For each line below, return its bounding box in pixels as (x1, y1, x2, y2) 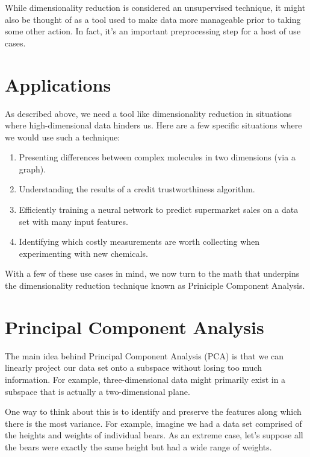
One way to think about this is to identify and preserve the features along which (5, 405, 302, 418)
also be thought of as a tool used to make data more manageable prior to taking (5, 13, 301, 25)
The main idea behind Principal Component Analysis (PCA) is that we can (5, 349, 284, 362)
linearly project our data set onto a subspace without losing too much (5, 361, 262, 374)
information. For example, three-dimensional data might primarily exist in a (5, 373, 286, 385)
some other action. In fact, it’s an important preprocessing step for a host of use (5, 25, 301, 37)
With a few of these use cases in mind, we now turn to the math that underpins (5, 267, 300, 280)
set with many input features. (19, 215, 128, 227)
